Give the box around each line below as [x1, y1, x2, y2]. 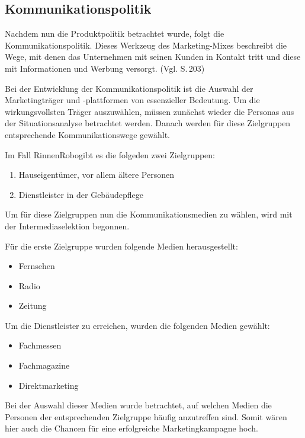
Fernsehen [18, 260, 55, 272]
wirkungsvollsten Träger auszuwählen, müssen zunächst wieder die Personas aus [5, 105, 294, 117]
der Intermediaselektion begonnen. [5, 219, 130, 232]
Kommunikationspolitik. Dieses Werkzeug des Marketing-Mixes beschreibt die [5, 39, 287, 51]
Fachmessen [18, 339, 62, 351]
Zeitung [18, 299, 47, 312]
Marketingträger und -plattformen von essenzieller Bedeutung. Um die [5, 94, 260, 106]
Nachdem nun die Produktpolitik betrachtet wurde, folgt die [5, 27, 224, 40]
